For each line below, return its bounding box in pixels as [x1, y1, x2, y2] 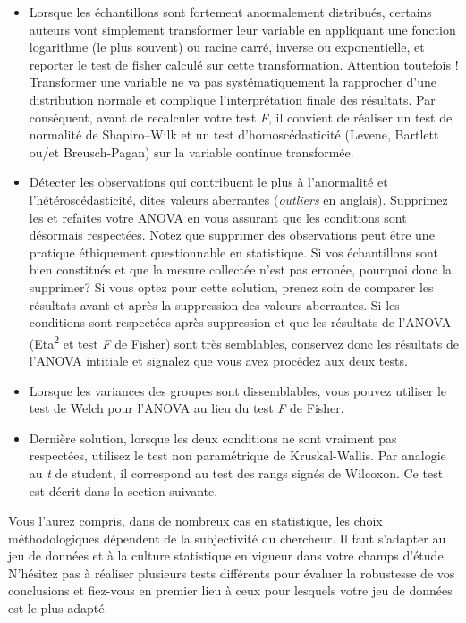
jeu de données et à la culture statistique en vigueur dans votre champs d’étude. [8, 546, 447, 565]
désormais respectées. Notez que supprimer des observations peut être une [29, 225, 435, 244]
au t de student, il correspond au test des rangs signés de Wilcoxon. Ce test [29, 463, 444, 482]
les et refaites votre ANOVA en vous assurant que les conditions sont [29, 207, 407, 226]
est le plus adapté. [8, 599, 108, 618]
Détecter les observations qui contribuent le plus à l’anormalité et [29, 173, 388, 191]
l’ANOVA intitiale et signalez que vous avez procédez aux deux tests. [29, 350, 408, 369]
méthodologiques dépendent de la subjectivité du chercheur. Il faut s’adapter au [8, 528, 446, 547]
